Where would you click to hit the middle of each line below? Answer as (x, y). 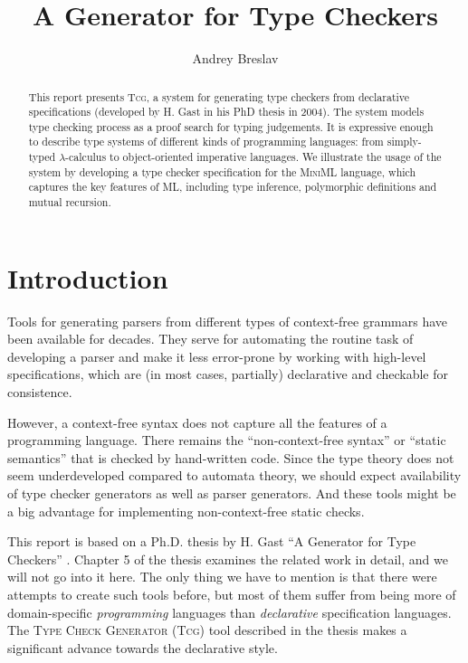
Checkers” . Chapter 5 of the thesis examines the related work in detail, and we (228, 559)
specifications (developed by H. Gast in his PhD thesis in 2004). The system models (226, 112)
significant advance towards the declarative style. (143, 647)
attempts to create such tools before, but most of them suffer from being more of (232, 595)
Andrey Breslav (235, 58)
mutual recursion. (70, 202)
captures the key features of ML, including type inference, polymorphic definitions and (233, 187)
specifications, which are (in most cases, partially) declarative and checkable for (228, 374)
